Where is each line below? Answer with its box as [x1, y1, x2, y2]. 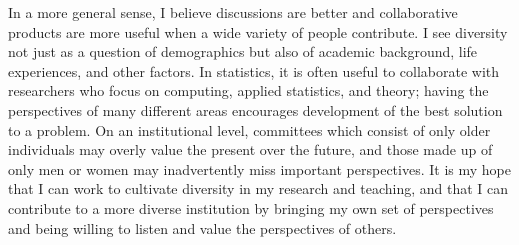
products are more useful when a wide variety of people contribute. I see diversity [8, 21, 508, 42]
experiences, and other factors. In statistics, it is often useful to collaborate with [8, 60, 500, 81]
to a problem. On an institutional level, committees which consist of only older [8, 119, 491, 140]
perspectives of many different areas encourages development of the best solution [8, 99, 503, 120]
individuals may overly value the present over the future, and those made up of [8, 139, 493, 160]
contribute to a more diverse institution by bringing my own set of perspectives [8, 197, 494, 218]
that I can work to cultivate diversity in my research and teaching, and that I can [8, 178, 509, 199]
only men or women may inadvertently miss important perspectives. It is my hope [8, 158, 511, 179]
